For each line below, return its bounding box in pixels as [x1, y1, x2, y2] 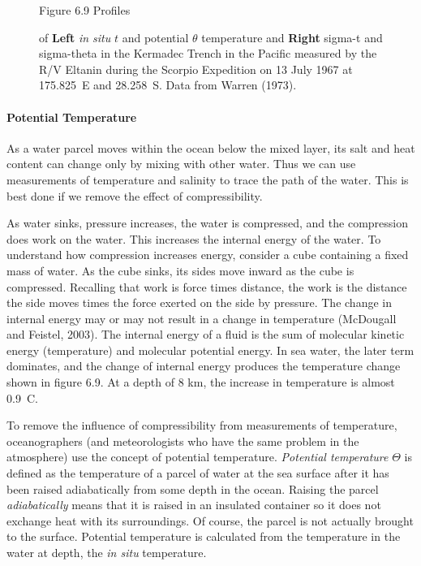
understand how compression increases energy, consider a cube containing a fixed [6, 246, 409, 263]
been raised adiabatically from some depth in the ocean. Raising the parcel [6, 480, 379, 497]
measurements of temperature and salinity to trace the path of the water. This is [6, 171, 409, 188]
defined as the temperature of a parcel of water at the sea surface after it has [6, 464, 389, 482]
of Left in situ [39, 28, 111, 45]
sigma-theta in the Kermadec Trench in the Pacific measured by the [39, 45, 377, 62]
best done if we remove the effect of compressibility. [6, 187, 263, 204]
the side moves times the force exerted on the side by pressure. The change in [6, 294, 392, 311]
